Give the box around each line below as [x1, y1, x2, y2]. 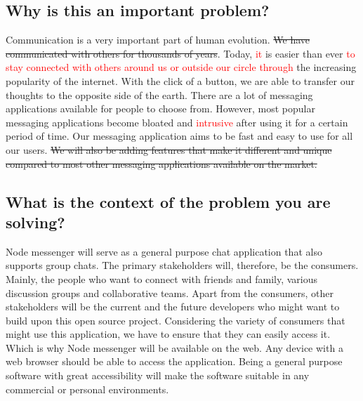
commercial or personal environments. [6, 381, 169, 396]
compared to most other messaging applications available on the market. [6, 156, 317, 171]
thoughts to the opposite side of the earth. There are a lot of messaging [6, 87, 313, 102]
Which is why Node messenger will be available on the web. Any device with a [6, 340, 343, 355]
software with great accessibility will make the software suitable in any [6, 368, 310, 383]
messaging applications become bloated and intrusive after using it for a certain [6, 114, 348, 129]
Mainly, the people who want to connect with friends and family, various [6, 271, 317, 286]
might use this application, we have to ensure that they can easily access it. [6, 327, 331, 341]
